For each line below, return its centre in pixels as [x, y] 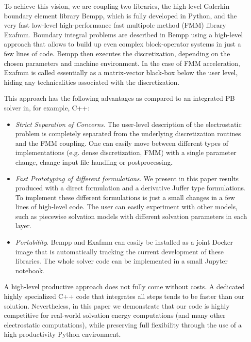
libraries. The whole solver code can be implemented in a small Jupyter [122, 261]
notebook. [30, 270]
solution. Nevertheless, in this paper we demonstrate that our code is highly [117, 305]
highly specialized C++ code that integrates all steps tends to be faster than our [124, 296]
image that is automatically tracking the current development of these [119, 251]
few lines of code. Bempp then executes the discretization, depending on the [117, 53]
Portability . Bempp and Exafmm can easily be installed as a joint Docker [124, 242]
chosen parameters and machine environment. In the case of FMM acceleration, [122, 63]
